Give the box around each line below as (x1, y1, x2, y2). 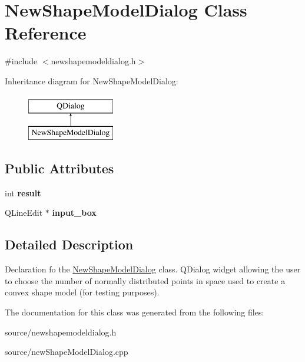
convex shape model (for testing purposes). (5, 286, 160, 298)
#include (5, 55, 38, 67)
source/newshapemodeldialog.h (5, 325, 117, 338)
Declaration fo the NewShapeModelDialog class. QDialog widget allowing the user (5, 263, 301, 275)
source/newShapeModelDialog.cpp (5, 345, 128, 358)
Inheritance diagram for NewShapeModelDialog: (5, 74, 178, 87)
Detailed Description (5, 235, 134, 254)
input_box (52, 206, 97, 219)
